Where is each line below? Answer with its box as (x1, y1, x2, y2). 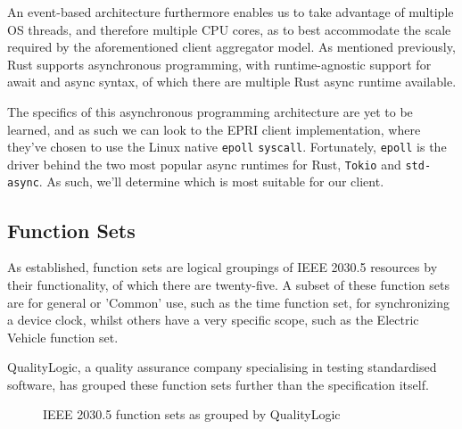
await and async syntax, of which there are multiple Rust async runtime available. (7, 72, 457, 91)
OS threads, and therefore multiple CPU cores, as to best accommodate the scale (7, 20, 451, 38)
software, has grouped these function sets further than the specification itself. (7, 375, 429, 393)
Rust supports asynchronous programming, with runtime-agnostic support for (7, 54, 432, 73)
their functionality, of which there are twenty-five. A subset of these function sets (7, 275, 450, 293)
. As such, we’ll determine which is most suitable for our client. (38, 172, 384, 191)
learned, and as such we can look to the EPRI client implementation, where (7, 120, 421, 138)
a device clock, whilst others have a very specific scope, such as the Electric (7, 310, 419, 329)
